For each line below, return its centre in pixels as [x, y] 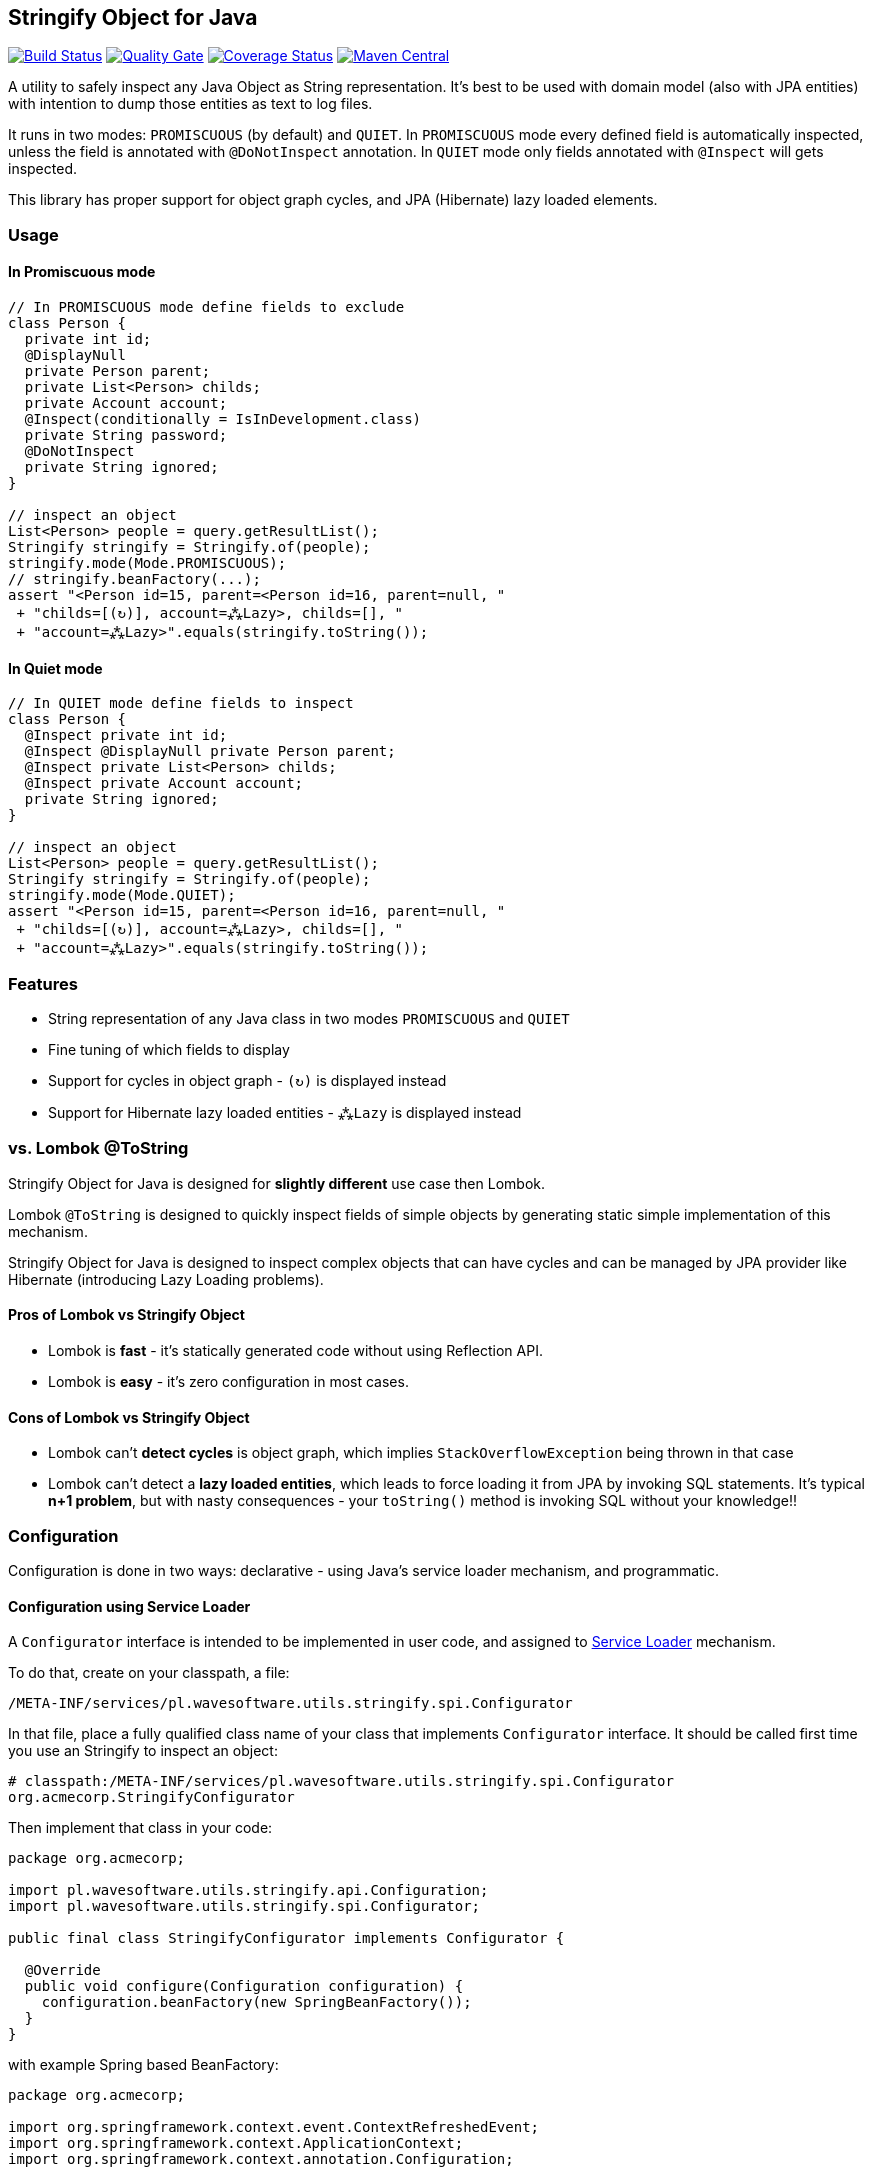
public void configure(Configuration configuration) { [244, 1986]
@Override [62, 1970]
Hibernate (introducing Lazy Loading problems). [166, 1279]
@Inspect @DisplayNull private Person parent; [210, 751]
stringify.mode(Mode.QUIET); [122, 895]
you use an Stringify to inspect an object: [143, 1751]
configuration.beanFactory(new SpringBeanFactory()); [256, 2002]
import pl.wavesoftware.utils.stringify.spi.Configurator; [244, 1906]
